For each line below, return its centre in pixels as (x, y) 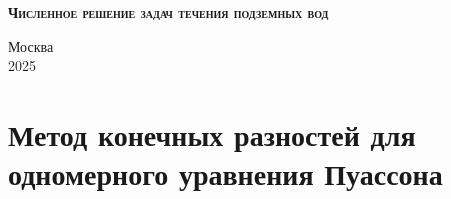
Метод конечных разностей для (212, 133)
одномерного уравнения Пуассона (225, 173)
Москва (31, 45)
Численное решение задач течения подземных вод (168, 12)
